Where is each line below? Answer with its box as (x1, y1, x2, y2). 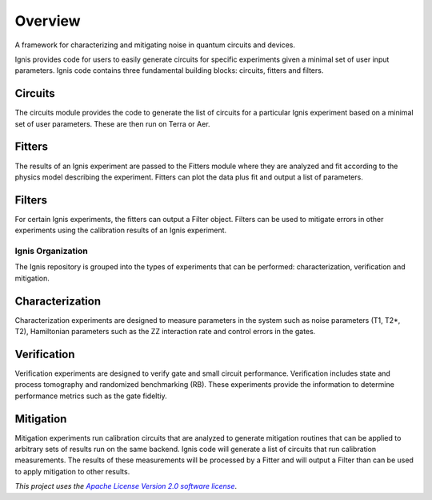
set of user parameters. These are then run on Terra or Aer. (14, 119, 211, 128)
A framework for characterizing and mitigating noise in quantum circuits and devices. (14, 40, 296, 50)
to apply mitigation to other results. (14, 466, 130, 476)
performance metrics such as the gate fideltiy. (14, 391, 167, 401)
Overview (14, 12, 81, 30)
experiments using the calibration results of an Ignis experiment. (14, 225, 227, 236)
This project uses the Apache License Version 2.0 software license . (14, 482, 238, 491)
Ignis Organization (14, 245, 88, 256)
